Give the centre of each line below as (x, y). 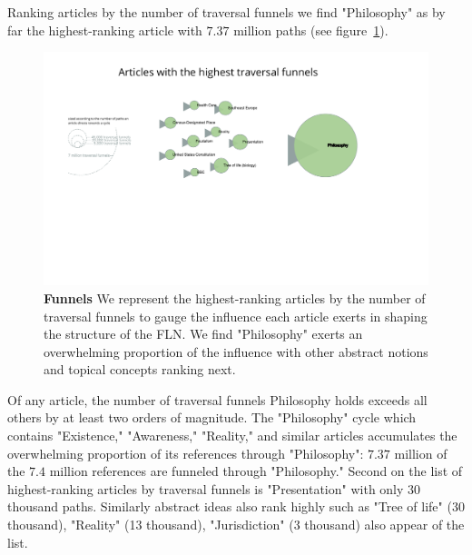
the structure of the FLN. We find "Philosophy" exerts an (203, 334)
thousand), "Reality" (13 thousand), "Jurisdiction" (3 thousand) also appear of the (236, 525)
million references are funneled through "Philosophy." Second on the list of (256, 471)
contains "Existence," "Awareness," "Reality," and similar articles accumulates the (232, 436)
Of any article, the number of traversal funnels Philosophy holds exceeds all (217, 399)
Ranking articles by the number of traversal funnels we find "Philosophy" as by (226, 12)
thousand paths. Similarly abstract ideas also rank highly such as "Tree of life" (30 (236, 506)
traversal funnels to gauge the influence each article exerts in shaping (236, 316)
